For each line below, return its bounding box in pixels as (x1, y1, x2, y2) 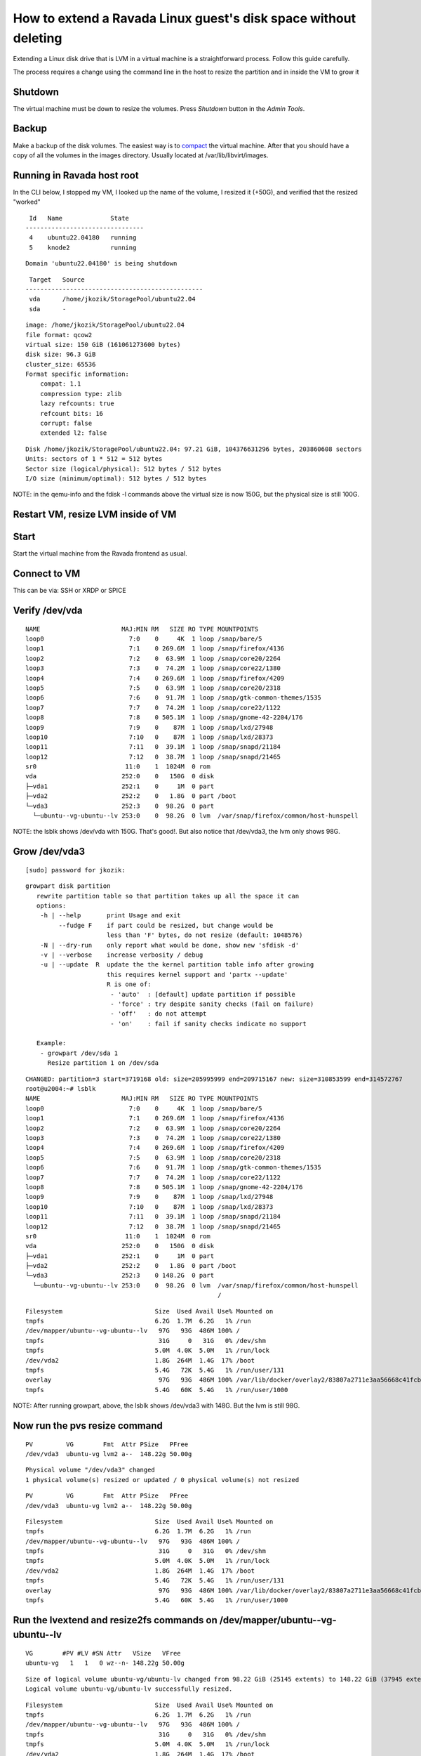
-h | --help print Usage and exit (39, 912, 182, 919)
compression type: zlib (39, 390, 122, 398)
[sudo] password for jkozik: (25, 866, 126, 874)
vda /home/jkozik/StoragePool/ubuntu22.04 (29, 295, 196, 303)
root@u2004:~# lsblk (25, 1085, 96, 1093)
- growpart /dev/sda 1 (39, 1049, 119, 1057)
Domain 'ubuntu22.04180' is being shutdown (25, 260, 178, 268)
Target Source (29, 275, 85, 284)
